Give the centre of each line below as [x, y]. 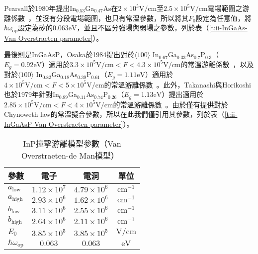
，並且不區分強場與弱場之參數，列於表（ [143, 28]
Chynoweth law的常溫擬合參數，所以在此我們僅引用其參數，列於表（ [114, 114]
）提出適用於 [183, 94]
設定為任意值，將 [223, 18]
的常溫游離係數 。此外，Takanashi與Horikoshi [177, 84]
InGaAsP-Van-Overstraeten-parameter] [64, 124]
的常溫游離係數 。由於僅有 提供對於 [171, 104]
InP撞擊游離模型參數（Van [72, 143]
